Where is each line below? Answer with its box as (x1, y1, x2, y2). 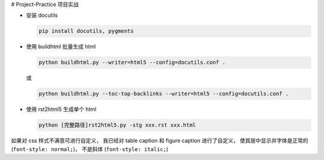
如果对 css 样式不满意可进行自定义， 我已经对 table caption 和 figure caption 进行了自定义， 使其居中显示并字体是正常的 (11, 137, 308, 144)
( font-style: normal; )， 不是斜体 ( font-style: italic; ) (11, 145, 169, 152)
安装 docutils (26, 12, 58, 19)
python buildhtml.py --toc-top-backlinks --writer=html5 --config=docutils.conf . (38, 90, 289, 97)
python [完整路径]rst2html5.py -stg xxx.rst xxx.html (38, 122, 196, 128)
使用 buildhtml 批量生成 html (26, 43, 96, 50)
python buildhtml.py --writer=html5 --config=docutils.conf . (38, 59, 226, 66)
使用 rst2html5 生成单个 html (26, 106, 97, 113)
